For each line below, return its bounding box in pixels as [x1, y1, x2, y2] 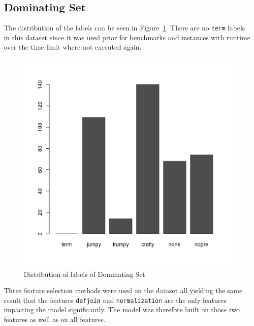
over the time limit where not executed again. [4, 42, 142, 52]
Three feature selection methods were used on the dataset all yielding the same [4, 285, 243, 296]
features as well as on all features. [4, 314, 106, 325]
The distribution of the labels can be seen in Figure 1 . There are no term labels [4, 23, 245, 33]
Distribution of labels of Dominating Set [24, 269, 145, 279]
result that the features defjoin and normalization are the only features [4, 295, 226, 305]
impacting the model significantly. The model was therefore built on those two [4, 304, 240, 315]
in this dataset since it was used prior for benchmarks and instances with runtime [4, 32, 251, 42]
